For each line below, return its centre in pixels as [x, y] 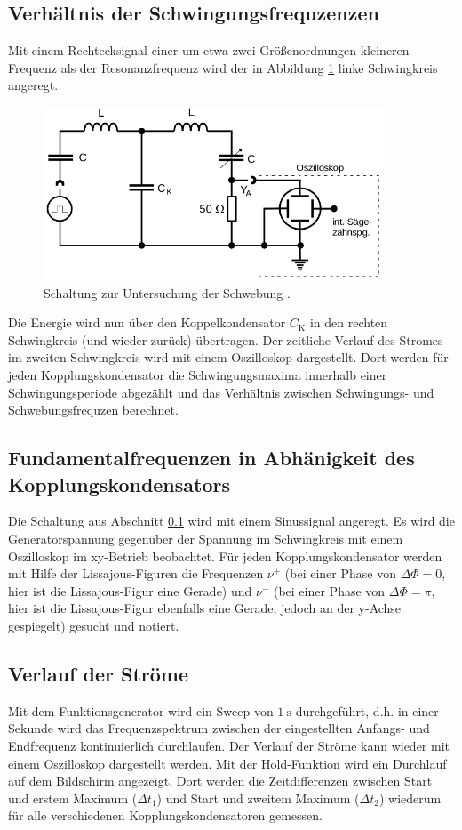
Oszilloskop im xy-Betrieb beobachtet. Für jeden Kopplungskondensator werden [225, 556]
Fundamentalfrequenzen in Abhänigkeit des [211, 458]
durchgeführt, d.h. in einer [367, 710]
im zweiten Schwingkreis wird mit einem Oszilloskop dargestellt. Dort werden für [228, 357]
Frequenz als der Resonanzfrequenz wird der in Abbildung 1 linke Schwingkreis [223, 67]
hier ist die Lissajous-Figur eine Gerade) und [130, 590]
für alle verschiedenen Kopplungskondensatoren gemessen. [166, 815]
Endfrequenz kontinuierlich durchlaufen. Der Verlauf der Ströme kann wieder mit [229, 745]
